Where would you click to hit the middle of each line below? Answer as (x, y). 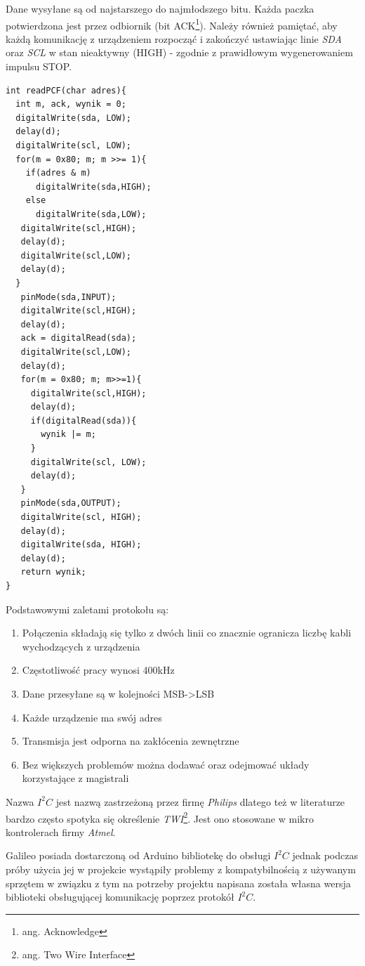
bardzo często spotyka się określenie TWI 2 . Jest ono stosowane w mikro (160, 817)
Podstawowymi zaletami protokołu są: (87, 609)
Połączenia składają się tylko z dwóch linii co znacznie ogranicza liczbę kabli (187, 633)
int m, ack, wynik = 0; (71, 104)
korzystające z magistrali (75, 778)
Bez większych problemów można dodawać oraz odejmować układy (166, 764)
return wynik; (53, 572)
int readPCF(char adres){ (66, 90)
